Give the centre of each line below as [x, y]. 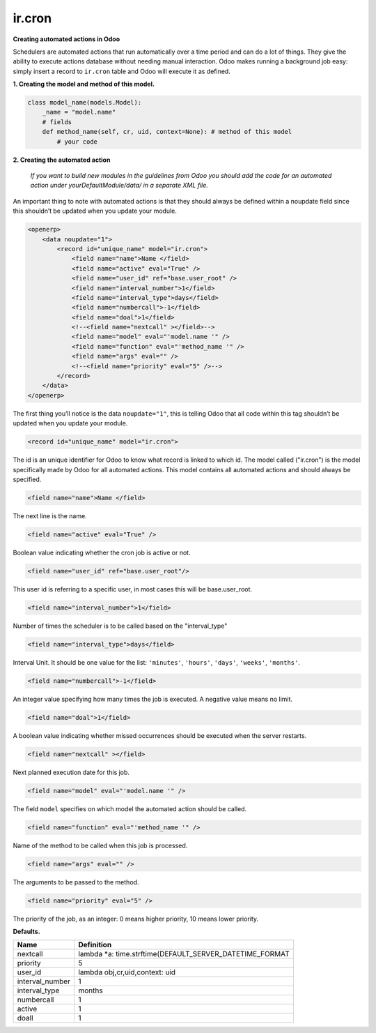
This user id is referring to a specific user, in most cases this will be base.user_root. [133, 589]
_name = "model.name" [79, 112]
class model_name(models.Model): [85, 103]
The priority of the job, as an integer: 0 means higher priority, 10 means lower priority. [136, 919]
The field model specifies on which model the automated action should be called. [130, 808]
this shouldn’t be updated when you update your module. [95, 211]
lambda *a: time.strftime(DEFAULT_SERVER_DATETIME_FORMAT [183, 954]
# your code [77, 142]
